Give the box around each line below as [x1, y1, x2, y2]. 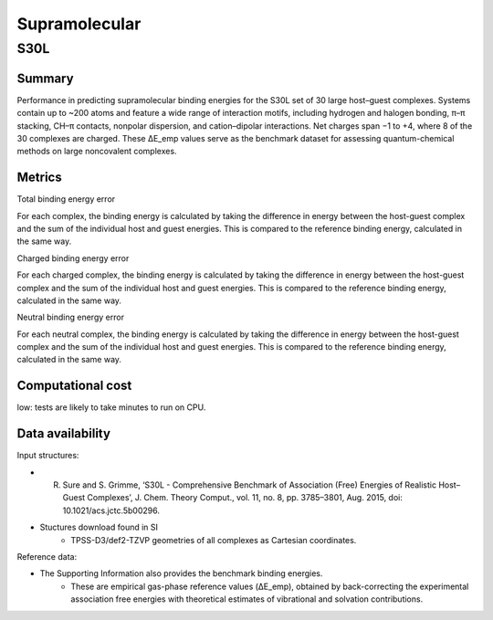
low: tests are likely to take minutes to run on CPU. [16, 402, 206, 413]
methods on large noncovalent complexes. [16, 146, 177, 157]
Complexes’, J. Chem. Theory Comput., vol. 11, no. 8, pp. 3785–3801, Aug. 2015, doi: [87, 492, 404, 503]
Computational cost [16, 378, 132, 394]
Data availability [16, 426, 111, 442]
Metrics [16, 170, 63, 185]
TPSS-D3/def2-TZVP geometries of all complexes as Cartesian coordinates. [70, 534, 357, 545]
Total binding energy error [16, 194, 116, 205]
